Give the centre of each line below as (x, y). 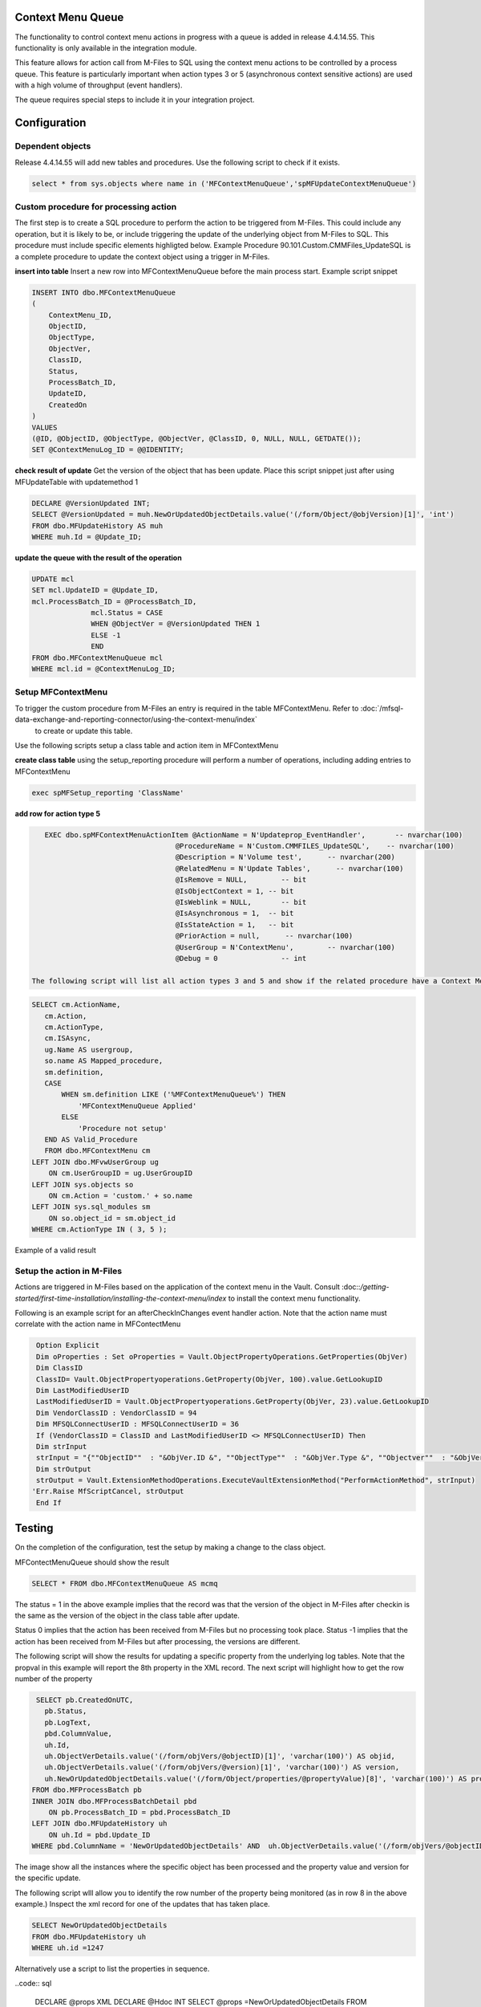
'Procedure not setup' (123, 1128)
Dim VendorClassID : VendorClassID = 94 (117, 1413)
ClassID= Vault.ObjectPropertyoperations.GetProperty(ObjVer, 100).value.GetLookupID (210, 1379)
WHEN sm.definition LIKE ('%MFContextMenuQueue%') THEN (174, 1095)
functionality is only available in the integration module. (106, 47)
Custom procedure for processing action (96, 206)
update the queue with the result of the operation (98, 557)
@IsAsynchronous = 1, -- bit (234, 914)
